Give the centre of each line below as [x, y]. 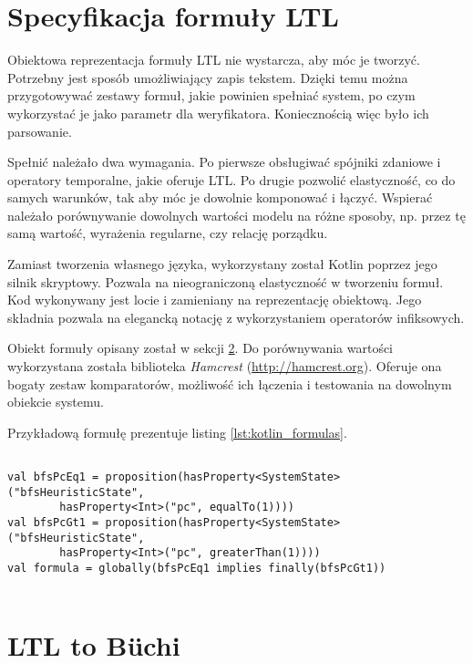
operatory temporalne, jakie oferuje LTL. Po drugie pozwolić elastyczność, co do [231, 179]
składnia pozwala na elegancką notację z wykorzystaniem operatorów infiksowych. [236, 317]
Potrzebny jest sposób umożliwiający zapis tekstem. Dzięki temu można [208, 77]
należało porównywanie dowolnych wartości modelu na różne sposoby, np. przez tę [236, 215]
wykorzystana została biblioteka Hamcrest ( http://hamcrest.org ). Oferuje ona [225, 366]
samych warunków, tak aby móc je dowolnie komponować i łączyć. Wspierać [220, 197]
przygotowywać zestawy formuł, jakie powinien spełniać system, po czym [211, 95]
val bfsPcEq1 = [53, 477]
